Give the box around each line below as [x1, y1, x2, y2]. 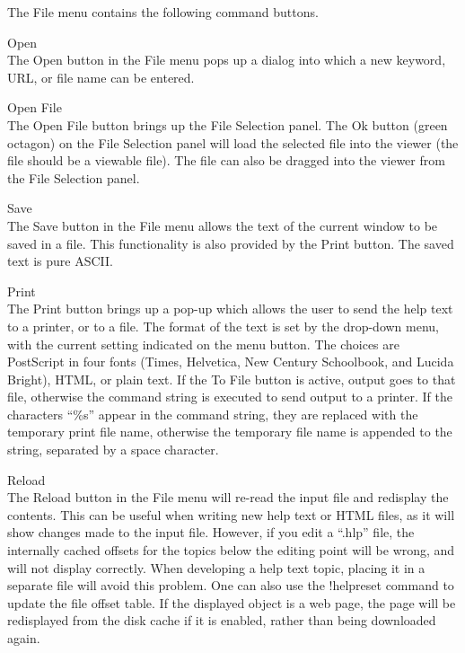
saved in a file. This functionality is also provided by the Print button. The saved [7, 234, 454, 252]
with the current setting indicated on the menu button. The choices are [7, 334, 399, 353]
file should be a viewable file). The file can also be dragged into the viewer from [7, 151, 445, 170]
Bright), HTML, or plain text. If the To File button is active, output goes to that [7, 369, 456, 388]
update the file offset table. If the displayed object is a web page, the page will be [7, 593, 456, 612]
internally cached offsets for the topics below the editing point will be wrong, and [7, 541, 455, 560]
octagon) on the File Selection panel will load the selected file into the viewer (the [7, 133, 459, 152]
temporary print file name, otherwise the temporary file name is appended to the [7, 422, 452, 441]
